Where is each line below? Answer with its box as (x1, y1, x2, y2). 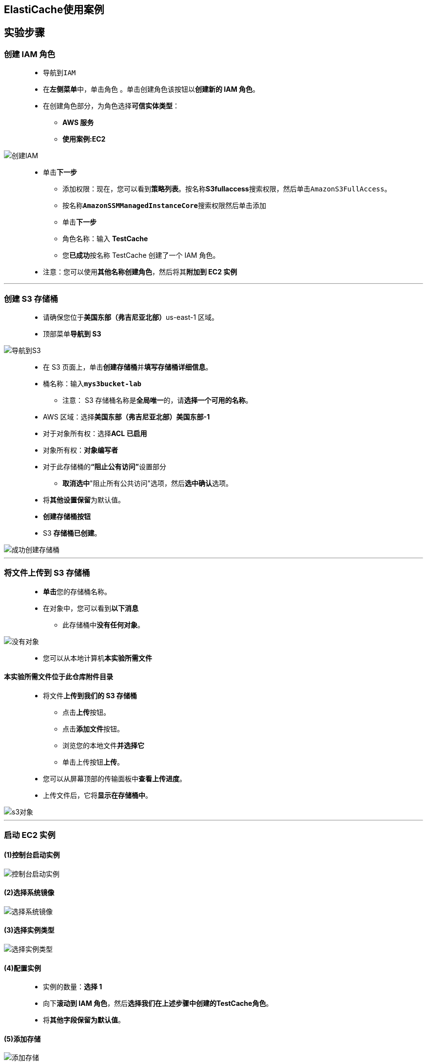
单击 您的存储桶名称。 (43, 587, 111, 596)
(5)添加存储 (4, 1034, 41, 1043)
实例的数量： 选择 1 (43, 982, 102, 991)
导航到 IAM (43, 68, 76, 77)
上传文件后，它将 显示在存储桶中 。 (43, 791, 152, 799)
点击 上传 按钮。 (62, 708, 110, 716)
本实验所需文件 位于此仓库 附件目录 (4, 672, 113, 681)
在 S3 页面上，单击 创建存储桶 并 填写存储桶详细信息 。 (43, 362, 213, 371)
